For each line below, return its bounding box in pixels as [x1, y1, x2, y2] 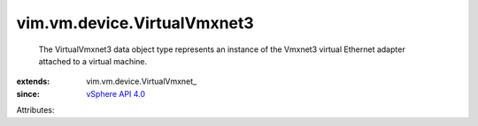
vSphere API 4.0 [86, 88, 146, 99]
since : [16, 88, 40, 99]
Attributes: [16, 105, 55, 115]
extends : [16, 76, 50, 87]
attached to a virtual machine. [38, 56, 148, 66]
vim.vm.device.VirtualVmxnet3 [16, 13, 254, 33]
